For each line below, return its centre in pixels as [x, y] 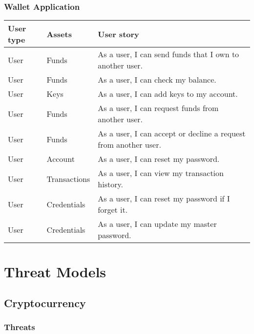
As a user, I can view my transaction [161, 173]
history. [111, 184]
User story [118, 34]
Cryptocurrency [45, 302]
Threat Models [55, 272]
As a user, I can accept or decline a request [172, 134]
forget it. [113, 210]
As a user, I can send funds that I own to [169, 54]
